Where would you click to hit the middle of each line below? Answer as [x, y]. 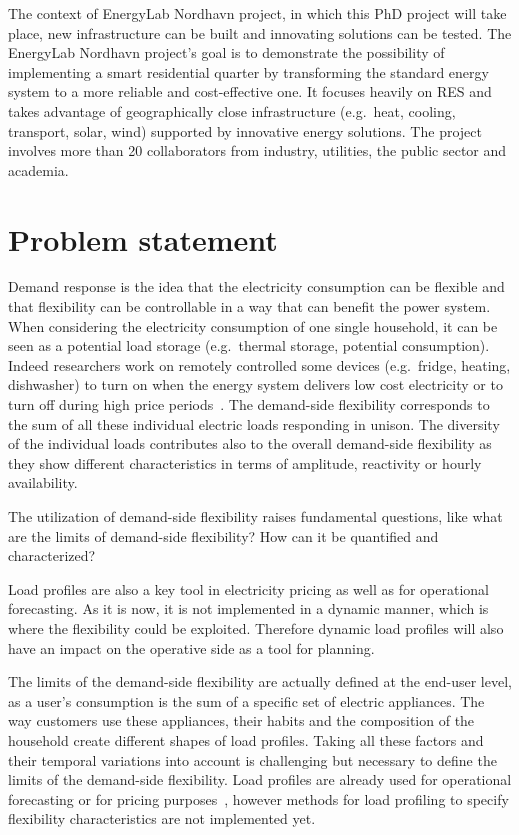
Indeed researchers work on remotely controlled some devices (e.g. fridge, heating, [259, 364]
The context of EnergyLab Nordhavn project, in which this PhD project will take [257, 13]
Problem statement [143, 238]
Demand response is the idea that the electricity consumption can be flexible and [256, 286]
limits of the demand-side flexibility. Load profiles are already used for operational [260, 779]
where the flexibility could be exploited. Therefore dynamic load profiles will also [256, 627]
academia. [38, 169]
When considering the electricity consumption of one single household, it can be [253, 325]
